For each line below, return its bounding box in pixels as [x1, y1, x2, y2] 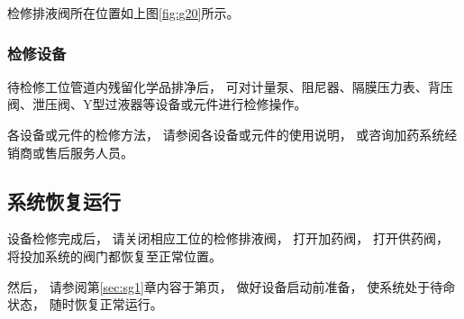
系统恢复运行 [7, 187, 121, 214]
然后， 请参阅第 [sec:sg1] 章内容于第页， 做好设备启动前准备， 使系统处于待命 [7, 277, 456, 296]
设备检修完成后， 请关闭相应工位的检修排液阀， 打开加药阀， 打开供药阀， [7, 229, 449, 248]
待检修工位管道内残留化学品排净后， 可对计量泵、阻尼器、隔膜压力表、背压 [7, 77, 453, 96]
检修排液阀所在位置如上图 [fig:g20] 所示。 [7, 4, 240, 22]
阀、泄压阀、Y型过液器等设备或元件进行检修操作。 [7, 95, 307, 114]
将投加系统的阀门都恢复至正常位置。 [7, 246, 222, 265]
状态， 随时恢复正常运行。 [7, 295, 163, 314]
